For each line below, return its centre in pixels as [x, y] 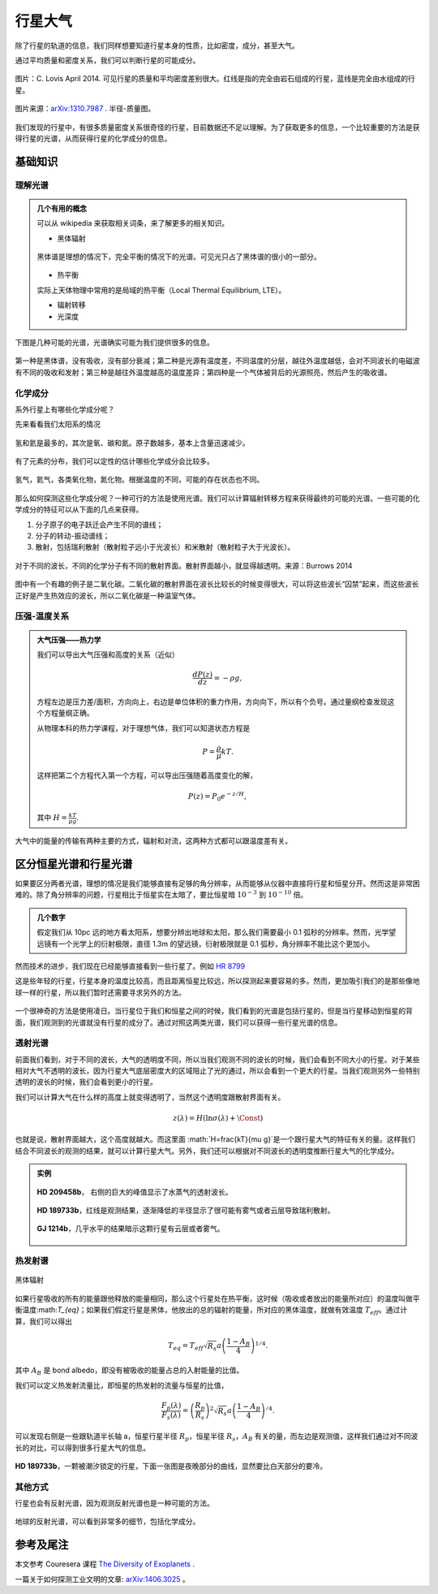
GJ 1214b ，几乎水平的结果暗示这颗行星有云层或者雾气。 [131, 1229]
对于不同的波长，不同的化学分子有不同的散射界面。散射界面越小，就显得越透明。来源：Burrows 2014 [184, 565]
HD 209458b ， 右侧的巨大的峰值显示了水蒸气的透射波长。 [135, 1192]
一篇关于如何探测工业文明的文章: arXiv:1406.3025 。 [102, 1579]
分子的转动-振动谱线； [73, 536]
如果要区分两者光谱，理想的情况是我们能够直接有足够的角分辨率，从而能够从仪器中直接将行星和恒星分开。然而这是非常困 [217, 883]
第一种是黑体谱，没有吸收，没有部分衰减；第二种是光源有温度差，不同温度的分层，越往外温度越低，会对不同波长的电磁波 [217, 361]
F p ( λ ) [171, 1406]
